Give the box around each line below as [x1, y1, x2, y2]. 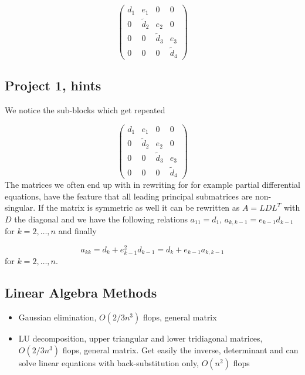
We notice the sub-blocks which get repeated [5, 103, 165, 116]
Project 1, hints [5, 76, 101, 94]
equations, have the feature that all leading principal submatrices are [5, 190, 253, 202]
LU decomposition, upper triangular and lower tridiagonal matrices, [18, 332, 263, 344]
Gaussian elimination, [18, 311, 97, 323]
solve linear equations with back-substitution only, [18, 356, 199, 369]
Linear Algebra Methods [5, 283, 157, 302]
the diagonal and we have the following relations [14, 212, 188, 225]
